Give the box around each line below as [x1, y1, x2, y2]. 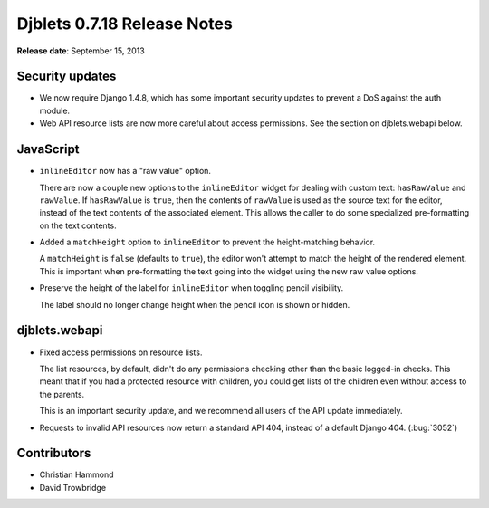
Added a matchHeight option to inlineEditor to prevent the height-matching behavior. [39, 236, 376, 248]
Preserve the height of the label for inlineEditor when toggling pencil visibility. [39, 283, 344, 293]
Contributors [16, 446, 91, 461]
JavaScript [16, 141, 81, 158]
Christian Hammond [39, 469, 114, 480]
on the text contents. [39, 220, 117, 231]
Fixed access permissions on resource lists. [39, 347, 203, 358]
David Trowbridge [39, 482, 107, 493]
